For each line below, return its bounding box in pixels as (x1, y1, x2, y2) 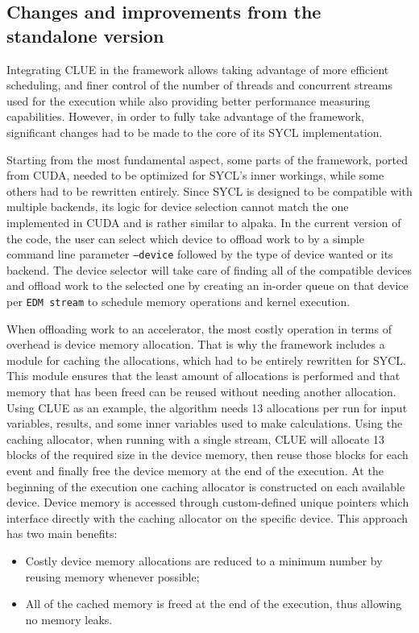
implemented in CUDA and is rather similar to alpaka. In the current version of (6, 213, 401, 230)
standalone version (6, 23, 164, 48)
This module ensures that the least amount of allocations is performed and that (6, 367, 400, 384)
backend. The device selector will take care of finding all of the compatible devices (6, 261, 413, 278)
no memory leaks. (25, 610, 113, 627)
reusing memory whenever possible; (25, 568, 200, 585)
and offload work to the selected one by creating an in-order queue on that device (6, 277, 409, 294)
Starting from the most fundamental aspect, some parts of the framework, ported (6, 151, 408, 168)
